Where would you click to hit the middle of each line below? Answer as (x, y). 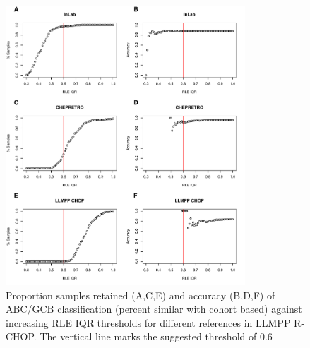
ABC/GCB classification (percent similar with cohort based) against (154, 309)
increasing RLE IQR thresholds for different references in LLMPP (148, 322)
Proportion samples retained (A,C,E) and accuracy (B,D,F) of (141, 295)
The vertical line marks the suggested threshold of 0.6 (156, 336)
